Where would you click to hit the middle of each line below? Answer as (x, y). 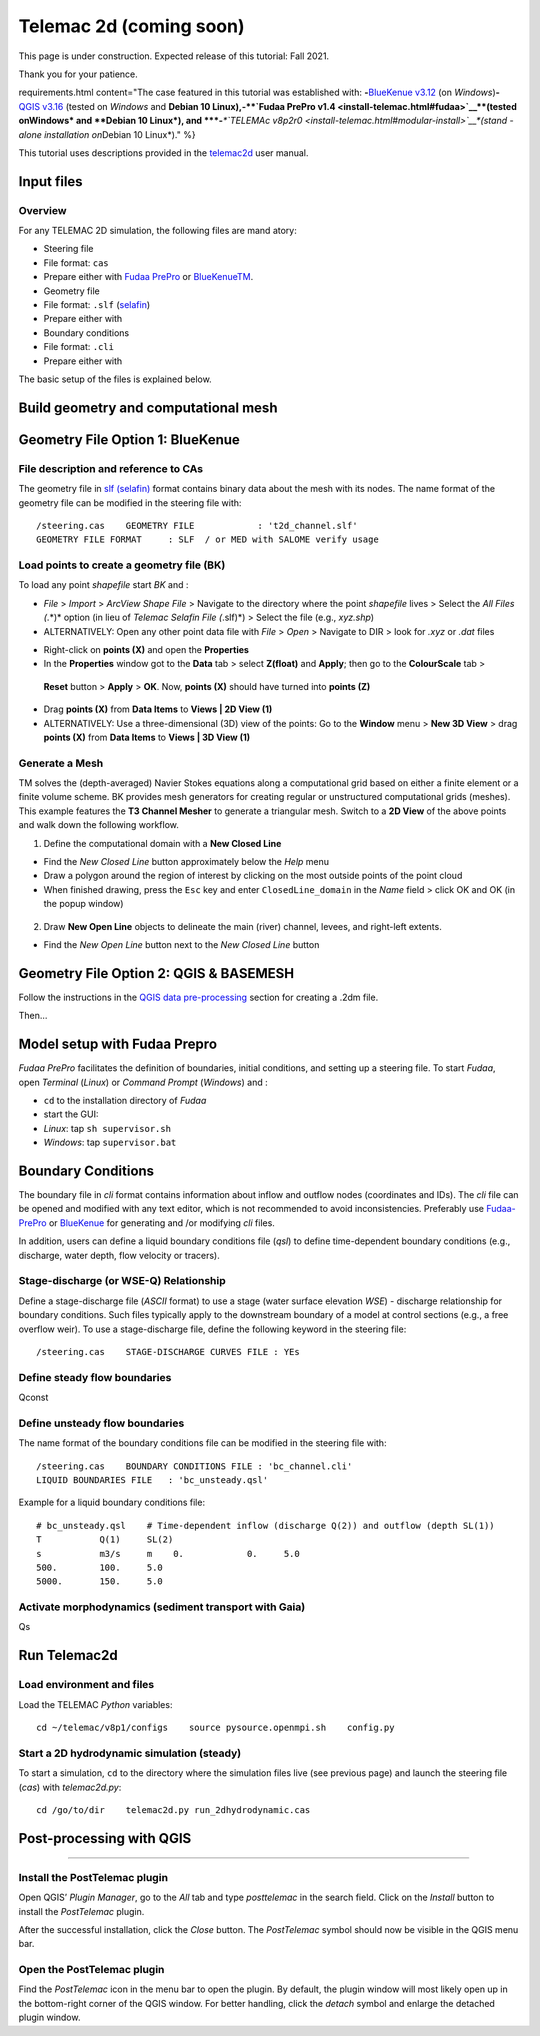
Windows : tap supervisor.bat (110, 1142)
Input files (51, 181)
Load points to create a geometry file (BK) (122, 565)
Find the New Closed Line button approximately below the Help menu (186, 862)
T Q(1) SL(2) (105, 1539)
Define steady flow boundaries (95, 1377)
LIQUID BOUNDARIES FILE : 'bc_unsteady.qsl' (152, 1480)
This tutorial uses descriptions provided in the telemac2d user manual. (163, 152)
